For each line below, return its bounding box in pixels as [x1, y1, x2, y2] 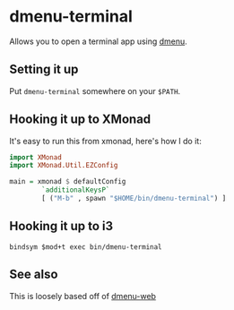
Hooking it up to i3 [9, 219, 114, 234]
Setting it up [9, 62, 79, 77]
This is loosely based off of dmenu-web [9, 290, 157, 301]
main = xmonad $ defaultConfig [9, 177, 126, 186]
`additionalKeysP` [41, 185, 110, 194]
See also [9, 267, 58, 282]
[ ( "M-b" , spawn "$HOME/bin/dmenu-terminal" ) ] [41, 194, 227, 203]
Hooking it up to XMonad [9, 112, 152, 127]
